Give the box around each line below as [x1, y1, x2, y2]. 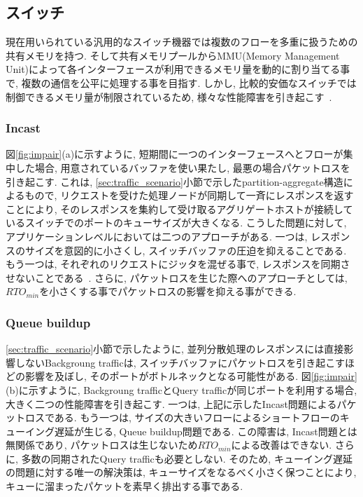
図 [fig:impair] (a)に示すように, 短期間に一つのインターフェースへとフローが [6, 147, 343, 161]
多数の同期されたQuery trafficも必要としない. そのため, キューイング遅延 [21, 451, 353, 465]
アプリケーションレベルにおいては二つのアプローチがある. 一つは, [6, 229, 308, 243]
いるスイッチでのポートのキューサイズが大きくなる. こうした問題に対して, [6, 215, 347, 230]
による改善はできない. [231, 437, 332, 452]
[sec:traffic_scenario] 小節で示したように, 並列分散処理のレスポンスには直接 [6, 341, 344, 356]
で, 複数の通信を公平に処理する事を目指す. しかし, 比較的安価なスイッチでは [6, 75, 357, 90]
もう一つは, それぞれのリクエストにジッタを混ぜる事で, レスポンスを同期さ [6, 257, 350, 271]
